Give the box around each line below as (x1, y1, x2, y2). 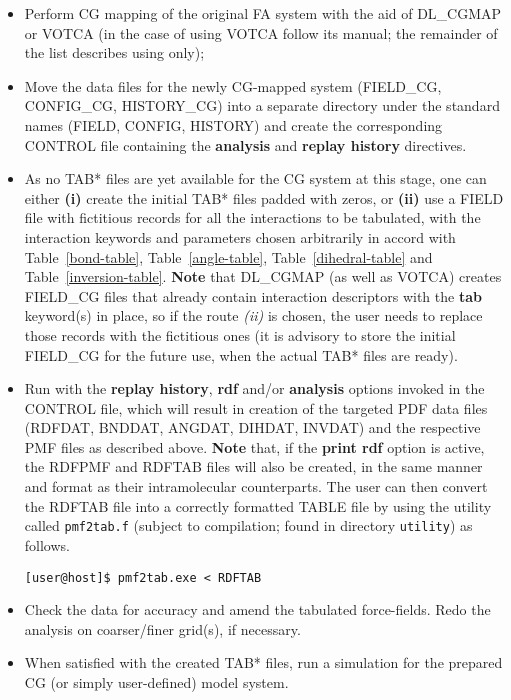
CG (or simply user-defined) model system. (24, 671, 289, 692)
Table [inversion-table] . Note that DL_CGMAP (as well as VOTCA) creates (24, 266, 502, 287)
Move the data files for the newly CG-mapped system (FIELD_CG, (24, 75, 442, 96)
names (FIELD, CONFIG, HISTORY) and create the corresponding (24, 114, 443, 135)
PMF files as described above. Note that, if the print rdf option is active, (24, 436, 485, 457)
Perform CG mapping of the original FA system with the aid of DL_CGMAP (24, 3, 502, 23)
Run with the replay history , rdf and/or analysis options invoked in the (24, 378, 485, 399)
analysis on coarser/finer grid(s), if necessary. (24, 618, 301, 639)
